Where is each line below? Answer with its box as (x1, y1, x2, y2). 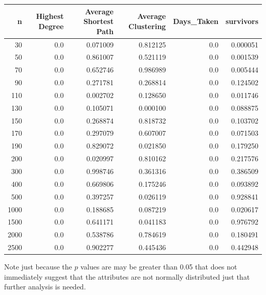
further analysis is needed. (4, 281, 86, 292)
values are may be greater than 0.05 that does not (80, 261, 237, 272)
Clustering (128, 20, 166, 31)
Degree (38, 20, 64, 31)
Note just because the (4, 261, 72, 272)
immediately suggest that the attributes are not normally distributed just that (4, 271, 250, 282)
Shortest (83, 16, 114, 27)
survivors (226, 16, 258, 27)
